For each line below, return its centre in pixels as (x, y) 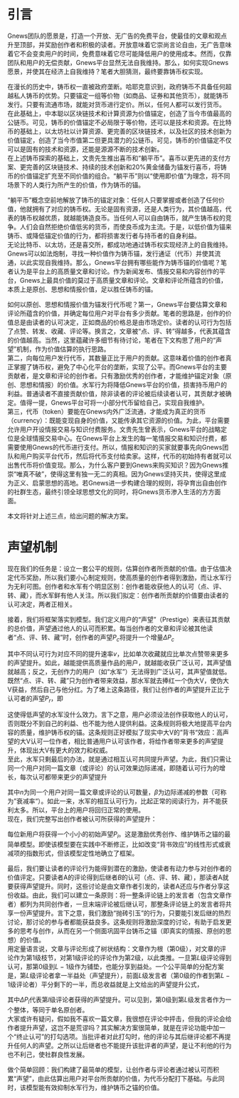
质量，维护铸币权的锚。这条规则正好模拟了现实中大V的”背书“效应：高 (121, 732)
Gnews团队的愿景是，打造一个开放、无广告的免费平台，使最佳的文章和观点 (117, 36)
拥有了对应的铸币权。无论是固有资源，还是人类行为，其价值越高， (128, 208)
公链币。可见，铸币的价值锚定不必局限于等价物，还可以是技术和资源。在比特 (119, 122)
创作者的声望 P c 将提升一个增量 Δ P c (125, 638)
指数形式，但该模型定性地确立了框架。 (82, 853)
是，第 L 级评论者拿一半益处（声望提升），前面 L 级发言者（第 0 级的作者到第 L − (119, 976)
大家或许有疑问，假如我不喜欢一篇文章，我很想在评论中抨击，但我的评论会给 (119, 1019)
